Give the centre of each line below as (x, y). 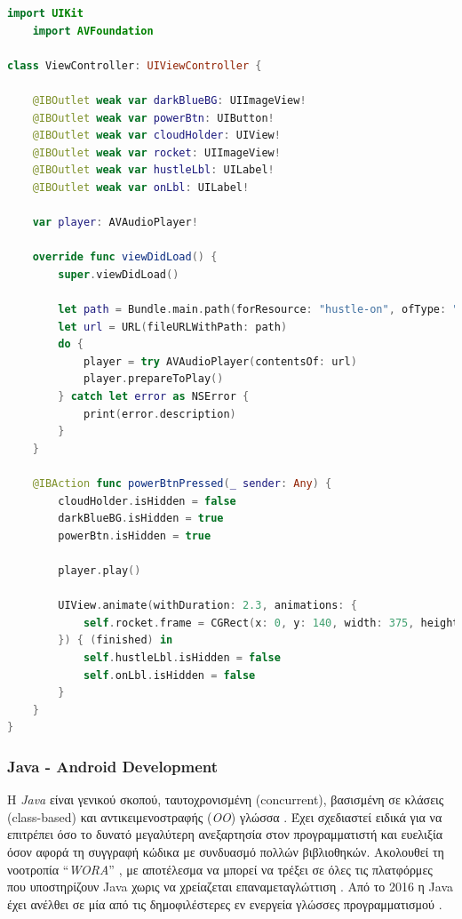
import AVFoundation (93, 31)
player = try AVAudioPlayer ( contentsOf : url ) (220, 361)
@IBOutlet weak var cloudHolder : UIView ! (156, 136)
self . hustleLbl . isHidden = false (182, 657)
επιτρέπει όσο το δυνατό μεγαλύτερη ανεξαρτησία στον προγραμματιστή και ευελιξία (225, 834)
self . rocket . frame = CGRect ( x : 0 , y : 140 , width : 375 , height (271, 623)
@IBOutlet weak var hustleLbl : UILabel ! (153, 170)
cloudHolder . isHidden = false (147, 501)
